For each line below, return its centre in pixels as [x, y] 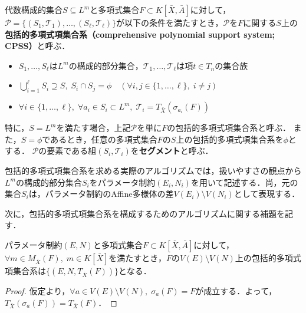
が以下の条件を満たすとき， [170, 22]
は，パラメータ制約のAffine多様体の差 [101, 194]
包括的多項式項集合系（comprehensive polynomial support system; [140, 34]
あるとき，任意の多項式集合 [104, 139]
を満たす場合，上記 [93, 128]
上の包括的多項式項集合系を [230, 139]
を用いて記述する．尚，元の [244, 182]
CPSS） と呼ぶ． [37, 46]
